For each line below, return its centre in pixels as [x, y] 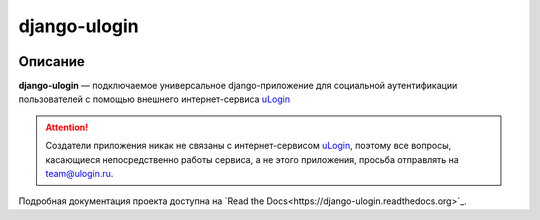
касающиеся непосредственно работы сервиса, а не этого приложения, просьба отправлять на [252, 159]
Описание [51, 61]
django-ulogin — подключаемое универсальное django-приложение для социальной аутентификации [238, 86]
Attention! [67, 127]
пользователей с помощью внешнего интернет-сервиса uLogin [154, 99]
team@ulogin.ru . [79, 174]
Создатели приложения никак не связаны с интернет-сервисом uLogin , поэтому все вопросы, [248, 146]
